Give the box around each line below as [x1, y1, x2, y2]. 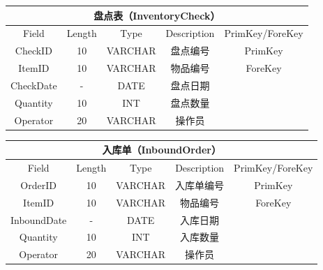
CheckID [15, 43, 52, 58]
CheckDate [10, 77, 57, 92]
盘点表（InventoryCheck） [93, 8, 220, 22]
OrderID [20, 177, 57, 192]
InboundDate [10, 212, 67, 227]
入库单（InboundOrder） [102, 142, 221, 157]
